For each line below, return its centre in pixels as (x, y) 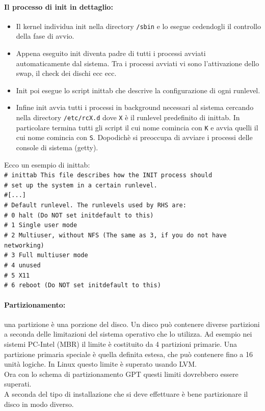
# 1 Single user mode (41, 225)
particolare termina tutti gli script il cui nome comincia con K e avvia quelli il (137, 127)
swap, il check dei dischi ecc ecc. (66, 73)
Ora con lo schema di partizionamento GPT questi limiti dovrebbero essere (121, 374)
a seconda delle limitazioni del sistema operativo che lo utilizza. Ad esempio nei (128, 334)
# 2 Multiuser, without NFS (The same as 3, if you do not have (115, 236)
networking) (24, 245)
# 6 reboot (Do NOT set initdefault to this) (83, 285)
